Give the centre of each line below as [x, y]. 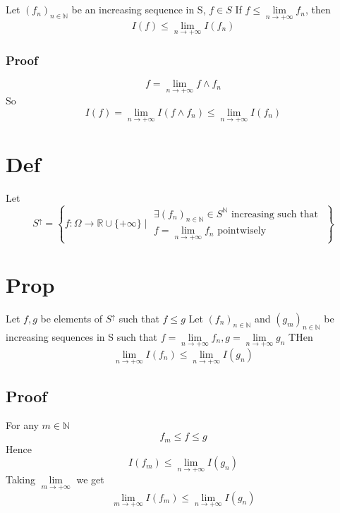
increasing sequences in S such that [81, 336]
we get [90, 479]
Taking [21, 479]
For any [22, 425]
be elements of [72, 319]
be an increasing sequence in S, [139, 10]
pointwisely [242, 231]
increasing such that [274, 214]
